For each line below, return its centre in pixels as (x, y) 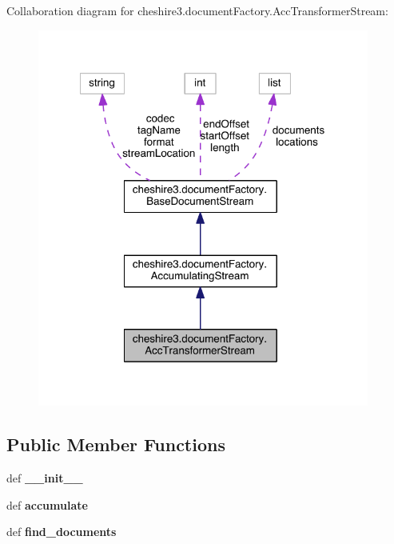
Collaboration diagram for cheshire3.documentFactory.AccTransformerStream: (197, 10)
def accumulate (47, 504)
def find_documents (62, 532)
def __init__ (45, 477)
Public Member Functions (116, 444)
